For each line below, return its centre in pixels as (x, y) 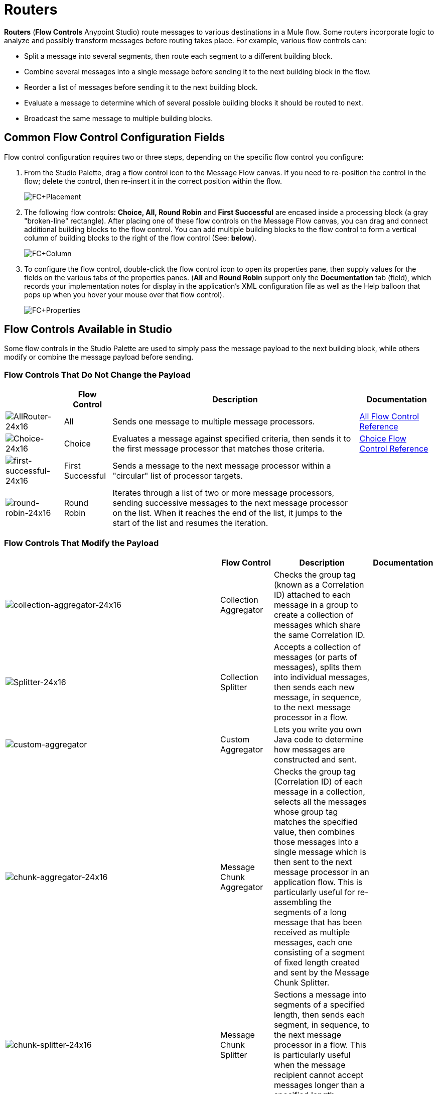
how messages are (309, 749)
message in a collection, (319, 791)
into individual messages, (322, 677)
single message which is (320, 852)
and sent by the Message (321, 972)
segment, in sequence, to (322, 1024)
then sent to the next (313, 862)
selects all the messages (320, 801)
